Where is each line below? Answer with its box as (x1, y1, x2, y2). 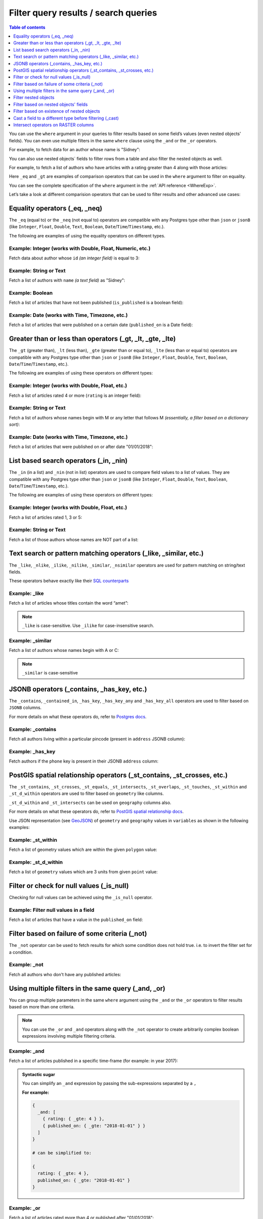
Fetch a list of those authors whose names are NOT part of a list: (9, 536, 139, 542)
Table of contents (9, 24, 46, 30)
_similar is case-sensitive (22, 670, 78, 676)
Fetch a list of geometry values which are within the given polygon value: (9, 846, 157, 853)
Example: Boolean (9, 289, 53, 296)
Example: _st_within (9, 836, 57, 843)
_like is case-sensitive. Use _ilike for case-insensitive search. (22, 623, 154, 629)
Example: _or (9, 1204, 41, 1211)
